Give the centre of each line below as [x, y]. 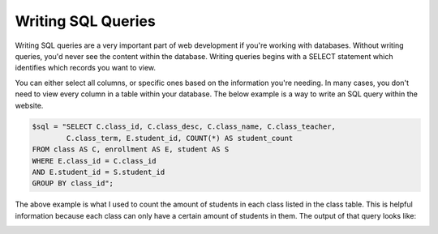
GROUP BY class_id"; [73, 183]
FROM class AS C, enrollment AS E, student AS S [131, 149]
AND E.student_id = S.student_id [99, 172]
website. [29, 105]
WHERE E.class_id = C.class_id [94, 161]
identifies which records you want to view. [86, 68]
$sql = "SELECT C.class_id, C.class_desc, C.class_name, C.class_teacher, [184, 127]
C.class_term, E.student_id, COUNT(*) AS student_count [180, 138]
